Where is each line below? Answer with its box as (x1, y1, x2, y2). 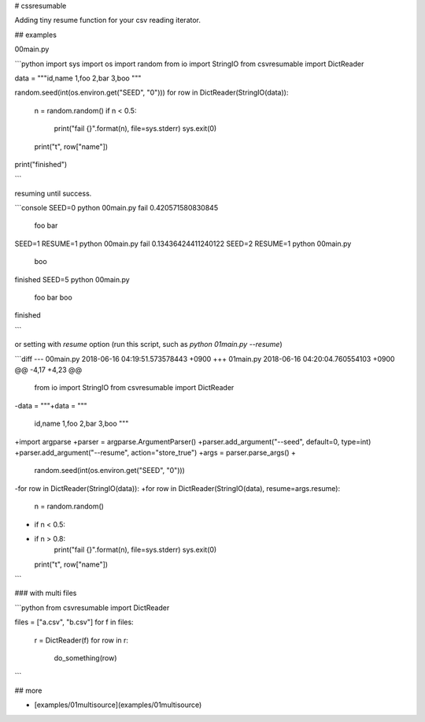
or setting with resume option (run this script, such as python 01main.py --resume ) (14, 340, 283, 349)
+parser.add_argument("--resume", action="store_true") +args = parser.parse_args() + (14, 448, 297, 457)
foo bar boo (34, 292, 72, 303)
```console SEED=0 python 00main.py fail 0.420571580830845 (14, 203, 219, 213)
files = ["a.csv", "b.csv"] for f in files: (14, 617, 134, 627)
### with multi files (14, 588, 77, 598)
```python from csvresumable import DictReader (14, 603, 170, 612)
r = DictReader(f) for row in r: (34, 635, 129, 645)
